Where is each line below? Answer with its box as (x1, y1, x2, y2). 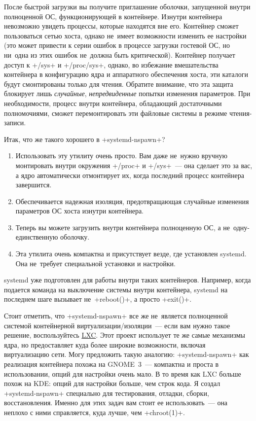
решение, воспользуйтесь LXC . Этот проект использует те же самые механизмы (4, 330, 245, 340)
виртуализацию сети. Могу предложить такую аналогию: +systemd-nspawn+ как (4, 349, 249, 359)
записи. (4, 117, 26, 128)
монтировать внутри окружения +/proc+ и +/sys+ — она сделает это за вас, (15, 160, 253, 170)
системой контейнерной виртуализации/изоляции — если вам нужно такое (4, 320, 230, 330)
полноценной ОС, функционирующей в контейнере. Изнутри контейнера (4, 11, 222, 21)
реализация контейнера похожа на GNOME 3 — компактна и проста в (4, 359, 219, 369)
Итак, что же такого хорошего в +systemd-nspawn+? (4, 134, 165, 144)
